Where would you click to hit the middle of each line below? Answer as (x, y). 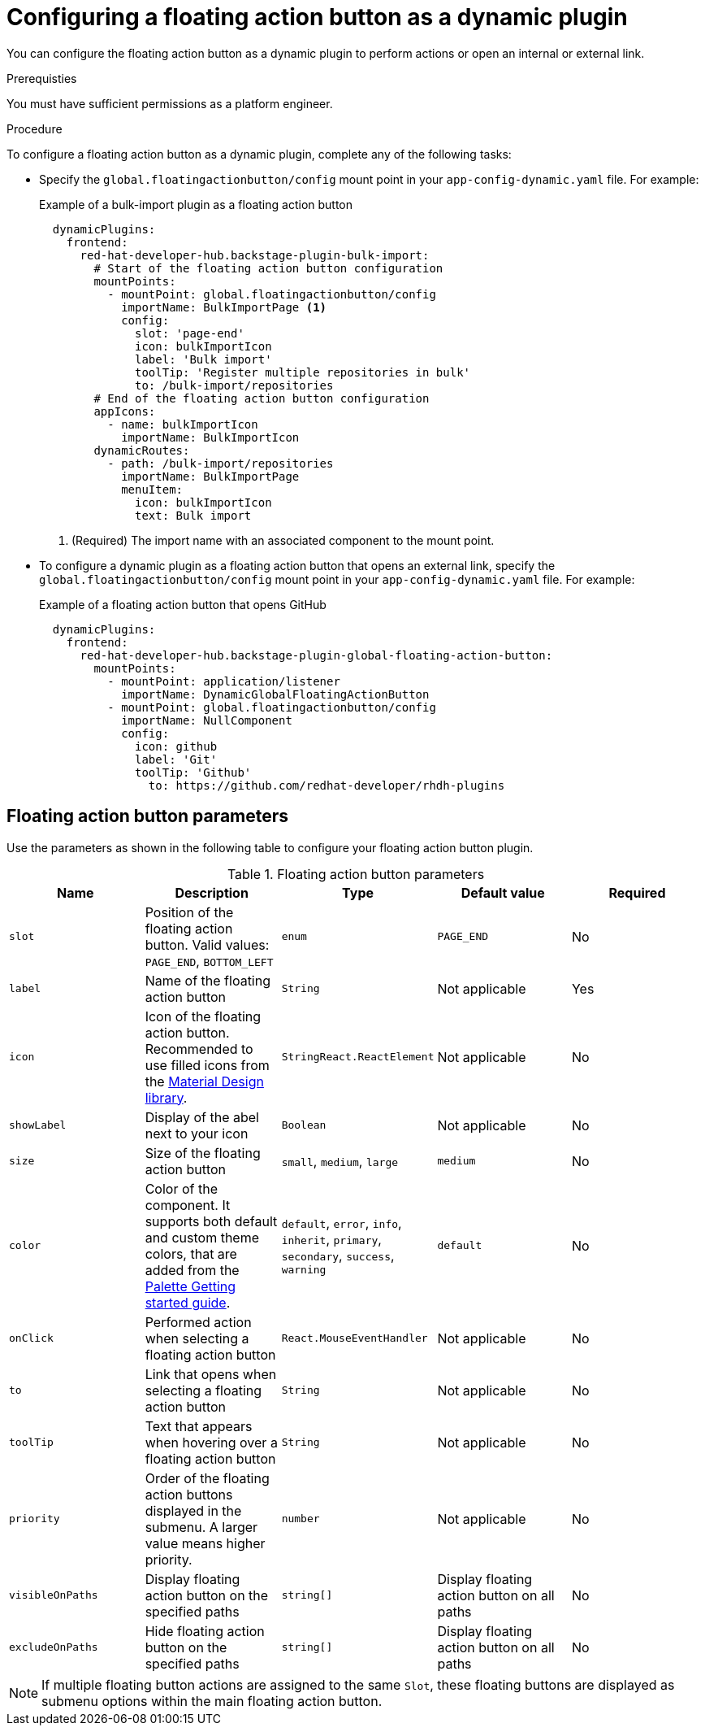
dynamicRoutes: (142, 450)
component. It (188, 1205)
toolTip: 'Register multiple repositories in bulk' (303, 372)
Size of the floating (203, 1153)
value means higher (205, 1543)
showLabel (38, 1125)
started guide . (188, 1302)
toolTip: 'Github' (193, 772)
